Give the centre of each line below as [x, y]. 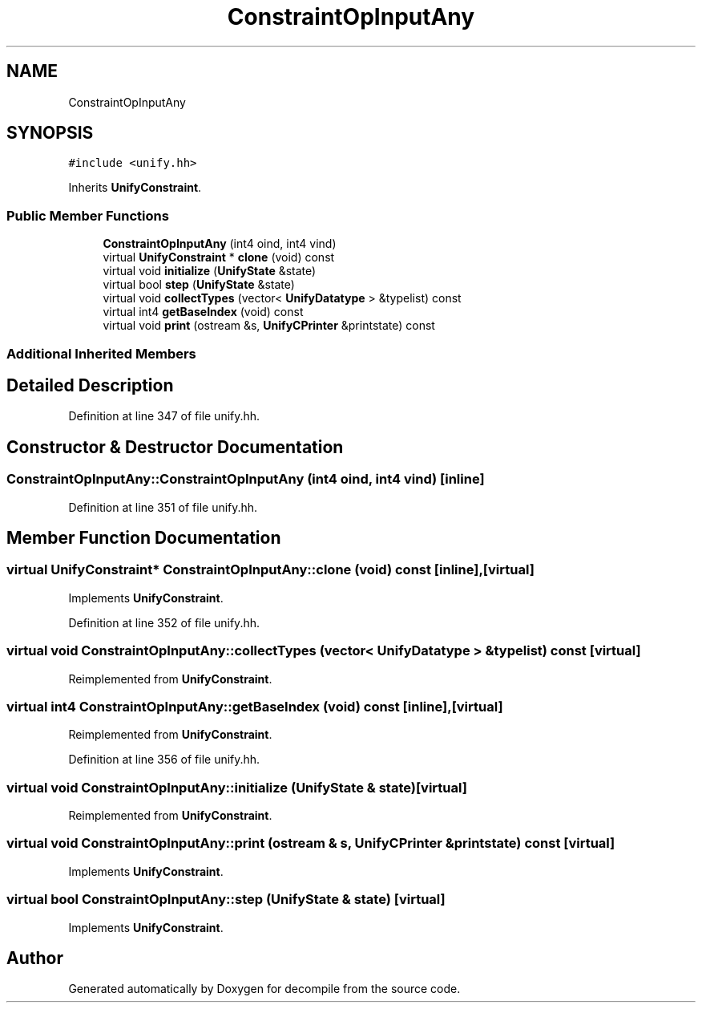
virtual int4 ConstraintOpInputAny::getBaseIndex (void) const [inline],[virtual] [255, 706]
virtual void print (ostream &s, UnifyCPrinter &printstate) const [269, 326]
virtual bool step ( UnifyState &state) [199, 285]
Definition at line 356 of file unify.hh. [164, 760]
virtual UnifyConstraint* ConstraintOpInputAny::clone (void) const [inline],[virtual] [270, 570]
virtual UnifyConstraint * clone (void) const [219, 257]
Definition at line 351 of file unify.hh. [163, 507]
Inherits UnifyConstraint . [135, 188]
